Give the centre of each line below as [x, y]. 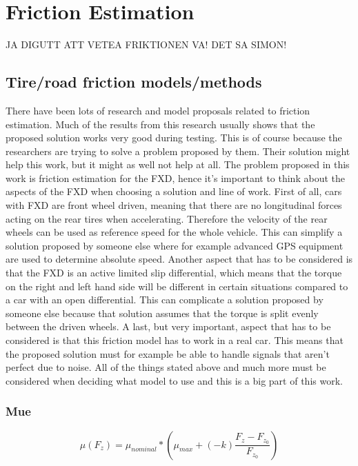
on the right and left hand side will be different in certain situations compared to [177, 286]
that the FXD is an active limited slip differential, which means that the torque [174, 273]
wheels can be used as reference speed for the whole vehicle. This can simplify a [174, 232]
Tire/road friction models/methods [134, 82]
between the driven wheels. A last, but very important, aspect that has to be [168, 326]
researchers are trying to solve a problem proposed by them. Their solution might [178, 151]
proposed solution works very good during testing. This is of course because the [174, 138]
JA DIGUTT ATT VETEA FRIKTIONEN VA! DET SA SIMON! [146, 44]
